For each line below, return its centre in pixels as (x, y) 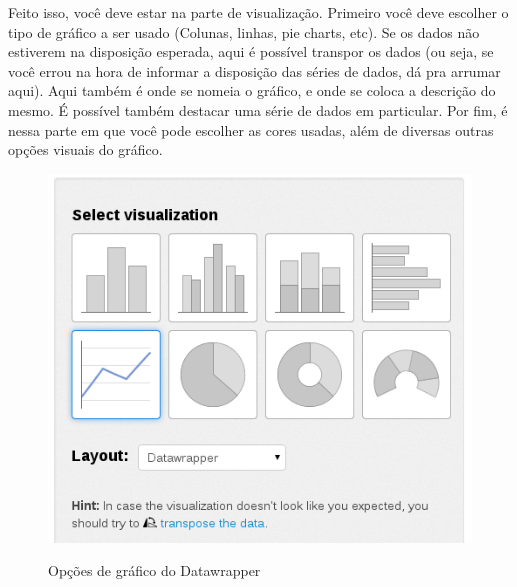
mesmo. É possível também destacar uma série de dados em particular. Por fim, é (258, 109)
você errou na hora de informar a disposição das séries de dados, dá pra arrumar (254, 70)
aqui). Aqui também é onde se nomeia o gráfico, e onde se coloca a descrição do (252, 90)
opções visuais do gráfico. (85, 149)
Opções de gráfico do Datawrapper (154, 570)
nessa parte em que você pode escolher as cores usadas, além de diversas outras (251, 129)
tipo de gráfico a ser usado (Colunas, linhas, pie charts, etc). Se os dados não (244, 31)
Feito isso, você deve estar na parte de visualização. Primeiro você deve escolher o (258, 12)
